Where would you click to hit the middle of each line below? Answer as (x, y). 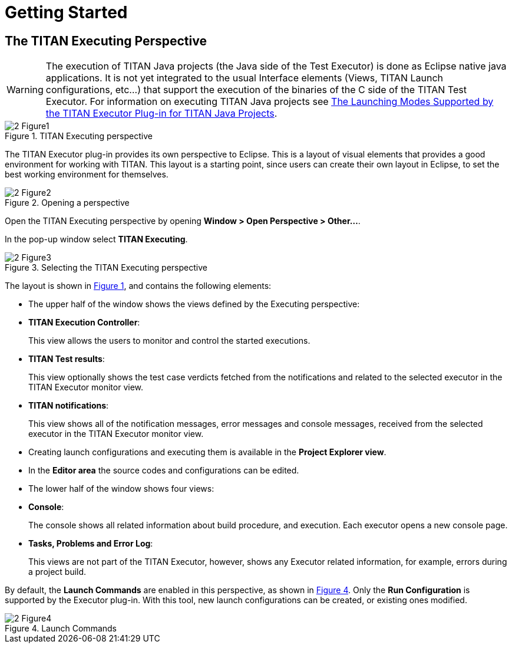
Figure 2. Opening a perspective (67, 203)
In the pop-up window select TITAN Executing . (96, 239)
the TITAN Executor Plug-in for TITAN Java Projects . (161, 114)
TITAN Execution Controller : (84, 323)
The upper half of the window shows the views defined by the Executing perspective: (194, 304)
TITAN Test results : (67, 359)
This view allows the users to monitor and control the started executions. (169, 341)
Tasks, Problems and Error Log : (91, 544)
